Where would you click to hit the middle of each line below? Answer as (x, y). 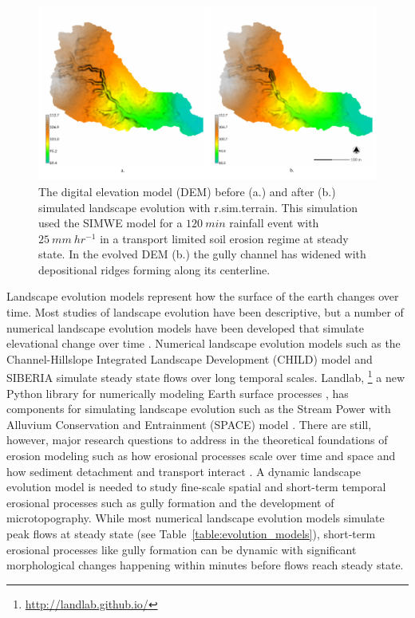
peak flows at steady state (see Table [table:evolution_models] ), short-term (191, 534)
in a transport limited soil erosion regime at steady (224, 238)
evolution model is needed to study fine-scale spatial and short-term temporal (196, 487)
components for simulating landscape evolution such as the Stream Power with (199, 409)
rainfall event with (274, 223)
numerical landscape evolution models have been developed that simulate (185, 327)
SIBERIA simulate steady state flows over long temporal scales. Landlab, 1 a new (206, 376)
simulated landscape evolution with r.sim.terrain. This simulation (198, 207)
